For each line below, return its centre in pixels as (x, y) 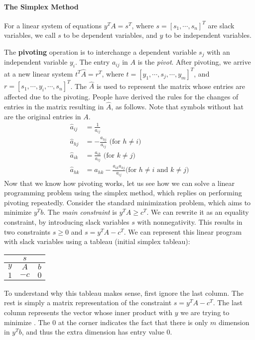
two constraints (27, 231)
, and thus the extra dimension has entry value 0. (97, 332)
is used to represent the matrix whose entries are (171, 86)
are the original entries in (43, 116)
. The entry (92, 62)
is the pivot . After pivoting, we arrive (194, 62)
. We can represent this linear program (183, 231)
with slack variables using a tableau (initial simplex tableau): (97, 241)
